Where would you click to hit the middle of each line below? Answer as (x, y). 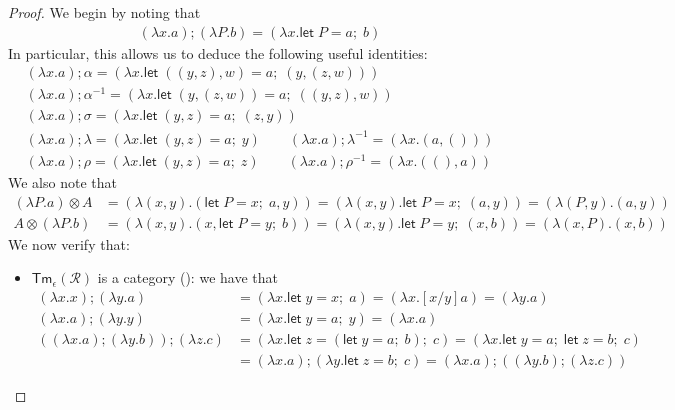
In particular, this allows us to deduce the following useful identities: (218, 52)
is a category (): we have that (187, 277)
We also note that (62, 182)
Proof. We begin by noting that (104, 12)
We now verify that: (69, 243)
